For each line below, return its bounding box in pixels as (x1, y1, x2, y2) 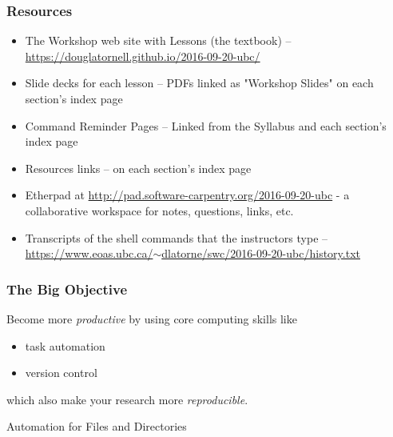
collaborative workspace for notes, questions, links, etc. (25, 202, 294, 218)
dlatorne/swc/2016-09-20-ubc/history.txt (161, 245, 360, 262)
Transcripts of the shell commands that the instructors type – (25, 229, 328, 246)
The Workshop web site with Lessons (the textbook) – (25, 32, 292, 49)
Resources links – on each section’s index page (25, 159, 252, 176)
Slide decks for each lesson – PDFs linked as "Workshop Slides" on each (25, 74, 374, 91)
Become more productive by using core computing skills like (6, 310, 297, 327)
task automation (25, 337, 105, 354)
